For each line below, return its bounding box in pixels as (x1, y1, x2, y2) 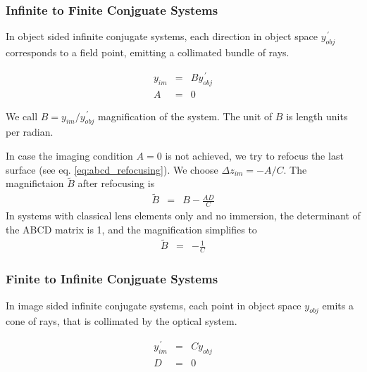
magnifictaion (6, 176, 64, 191)
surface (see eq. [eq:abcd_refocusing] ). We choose (6, 162, 218, 177)
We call (6, 108, 38, 123)
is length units (286, 108, 348, 123)
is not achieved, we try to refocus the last (165, 148, 344, 162)
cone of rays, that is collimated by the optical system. (6, 314, 237, 328)
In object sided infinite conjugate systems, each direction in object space (6, 29, 318, 44)
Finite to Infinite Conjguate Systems (6, 270, 218, 288)
